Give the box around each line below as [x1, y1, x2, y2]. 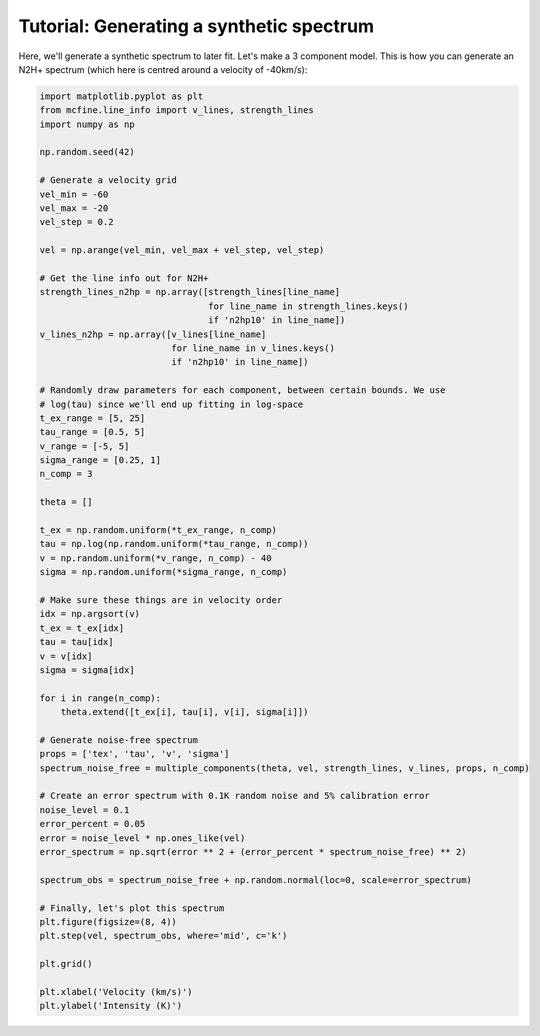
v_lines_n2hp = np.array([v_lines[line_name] [39, 328, 267, 340]
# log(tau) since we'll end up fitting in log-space [39, 398, 304, 410]
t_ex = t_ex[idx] [39, 622, 125, 634]
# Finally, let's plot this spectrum [39, 902, 225, 914]
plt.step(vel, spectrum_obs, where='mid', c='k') [39, 930, 288, 942]
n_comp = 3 [39, 468, 93, 480]
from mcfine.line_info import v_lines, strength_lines [39, 105, 314, 116]
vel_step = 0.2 [39, 216, 114, 228]
